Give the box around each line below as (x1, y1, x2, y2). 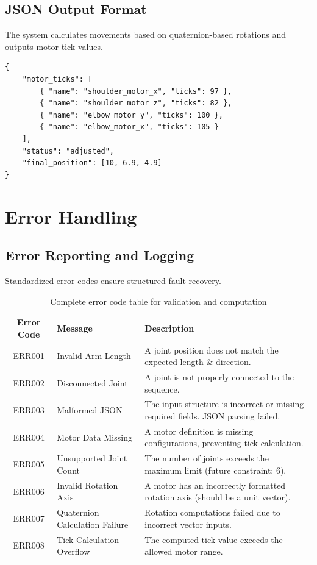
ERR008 (13, 539, 45, 552)
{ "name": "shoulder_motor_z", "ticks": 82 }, (40, 99, 232, 108)
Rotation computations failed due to (144, 506, 280, 519)
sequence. (144, 382, 180, 395)
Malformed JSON (57, 403, 123, 416)
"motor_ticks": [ (22, 74, 93, 84)
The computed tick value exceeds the (144, 533, 283, 545)
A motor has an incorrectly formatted (144, 478, 286, 491)
